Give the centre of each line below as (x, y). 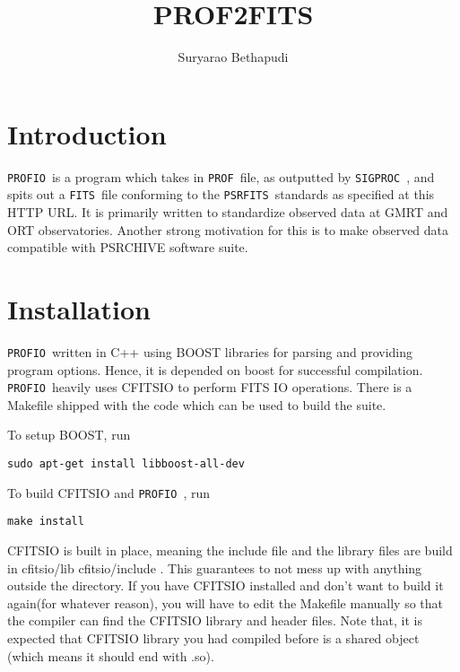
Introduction (87, 133)
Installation (79, 308)
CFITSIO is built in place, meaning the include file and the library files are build (230, 550)
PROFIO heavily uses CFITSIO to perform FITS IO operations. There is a (210, 387)
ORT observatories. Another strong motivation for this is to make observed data (228, 229)
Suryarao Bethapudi (233, 57)
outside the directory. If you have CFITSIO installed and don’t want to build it (226, 585)
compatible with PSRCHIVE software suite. (128, 247)
